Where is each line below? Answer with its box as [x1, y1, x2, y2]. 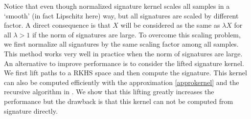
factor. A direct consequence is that [4, 20, 111, 30]
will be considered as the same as [120, 20, 220, 30]
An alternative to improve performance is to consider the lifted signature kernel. [4, 58, 244, 68]
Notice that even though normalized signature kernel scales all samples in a [4, 1, 230, 11]
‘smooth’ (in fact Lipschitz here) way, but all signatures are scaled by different [4, 10, 239, 20]
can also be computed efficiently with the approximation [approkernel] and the [4, 77, 239, 87]
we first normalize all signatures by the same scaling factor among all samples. [4, 39, 239, 49]
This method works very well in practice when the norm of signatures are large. [4, 48, 243, 58]
